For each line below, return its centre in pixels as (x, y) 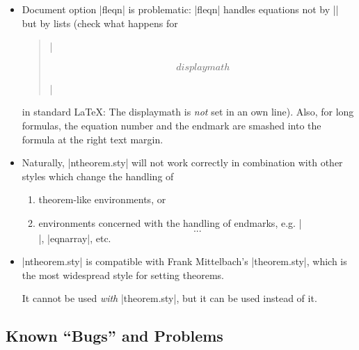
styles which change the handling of (98, 176)
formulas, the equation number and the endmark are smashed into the (171, 125)
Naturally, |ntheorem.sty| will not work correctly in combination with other (182, 162)
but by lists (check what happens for (100, 23)
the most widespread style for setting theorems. (123, 275)
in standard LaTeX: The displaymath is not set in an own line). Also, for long (188, 112)
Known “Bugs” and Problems (114, 336)
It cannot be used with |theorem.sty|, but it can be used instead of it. (169, 298)
